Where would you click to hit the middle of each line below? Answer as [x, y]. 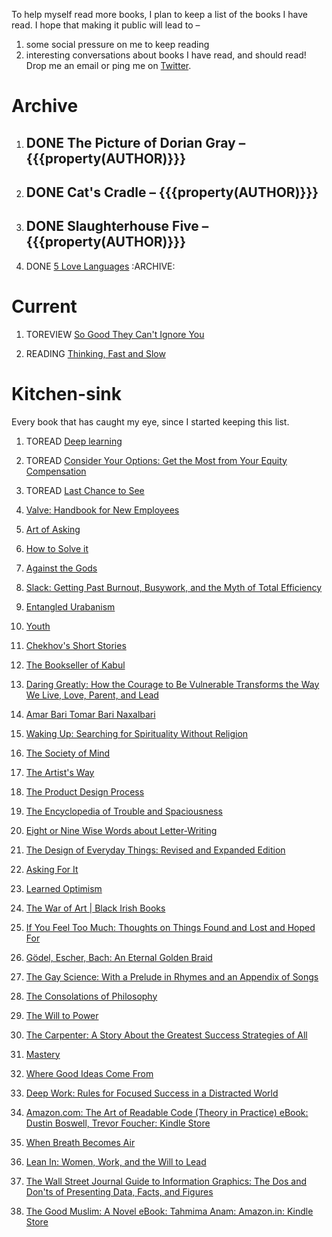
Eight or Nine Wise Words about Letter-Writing [121, 830]
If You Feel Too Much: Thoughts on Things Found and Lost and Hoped [170, 927]
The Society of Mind [68, 753]
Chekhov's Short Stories [76, 645]
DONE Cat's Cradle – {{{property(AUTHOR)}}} [172, 192]
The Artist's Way [60, 772]
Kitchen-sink [66, 393]
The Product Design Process [85, 791]
